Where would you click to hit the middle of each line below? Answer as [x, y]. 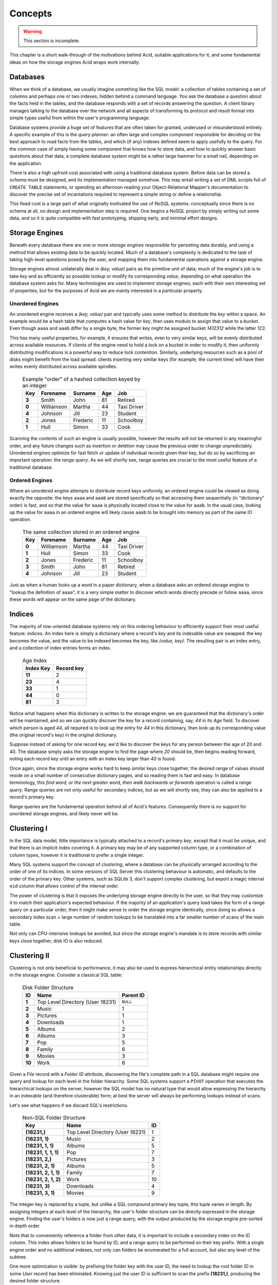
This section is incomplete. [52, 41]
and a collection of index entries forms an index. [60, 648]
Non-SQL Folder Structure [54, 1118]
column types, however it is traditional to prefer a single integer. [77, 855]
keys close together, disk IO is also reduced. [56, 941]
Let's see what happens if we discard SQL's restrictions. [69, 1105]
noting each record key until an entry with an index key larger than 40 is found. [93, 759]
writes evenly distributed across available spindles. [63, 366]
